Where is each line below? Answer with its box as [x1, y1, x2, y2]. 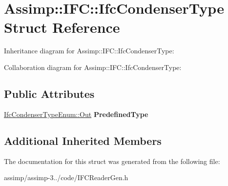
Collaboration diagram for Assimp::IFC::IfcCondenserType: [4, 62, 182, 72]
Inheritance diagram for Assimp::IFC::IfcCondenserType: [4, 46, 174, 56]
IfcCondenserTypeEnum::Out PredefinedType [4, 109, 148, 119]
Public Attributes [4, 86, 95, 101]
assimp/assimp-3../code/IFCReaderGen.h [4, 172, 128, 183]
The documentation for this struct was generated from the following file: [4, 156, 220, 166]
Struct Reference [4, 17, 120, 37]
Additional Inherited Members [4, 133, 162, 148]
